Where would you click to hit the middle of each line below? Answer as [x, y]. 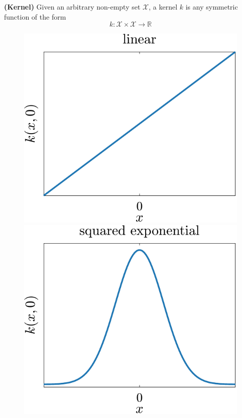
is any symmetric [212, 7]
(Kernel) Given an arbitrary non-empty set [72, 7]
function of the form [35, 16]
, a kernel [163, 7]
